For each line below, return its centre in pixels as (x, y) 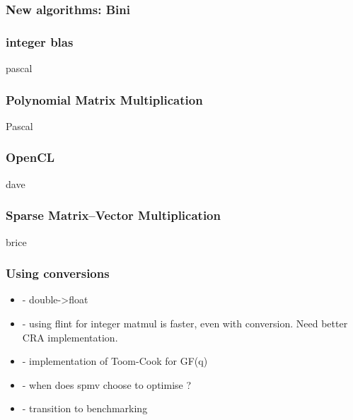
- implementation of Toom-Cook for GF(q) (115, 361)
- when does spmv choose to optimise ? (107, 384)
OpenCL (30, 157)
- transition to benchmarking (85, 408)
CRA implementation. (70, 337)
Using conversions (58, 273)
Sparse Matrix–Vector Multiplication (113, 215)
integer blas (40, 41)
